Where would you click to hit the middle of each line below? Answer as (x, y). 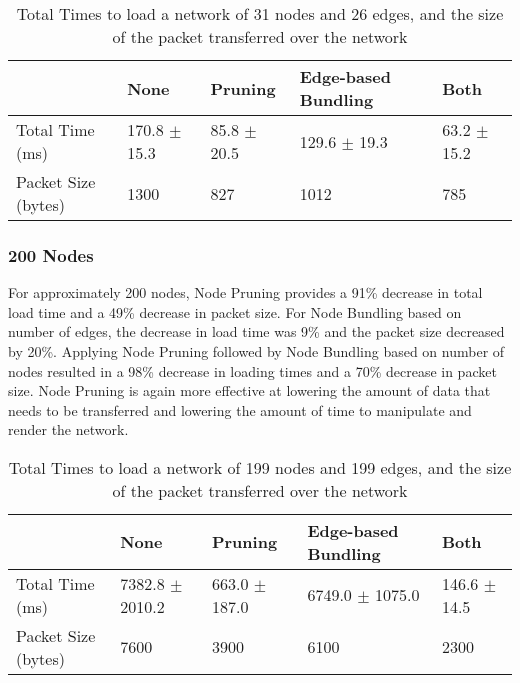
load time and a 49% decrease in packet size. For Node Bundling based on (235, 311)
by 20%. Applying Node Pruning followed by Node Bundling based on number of (256, 351)
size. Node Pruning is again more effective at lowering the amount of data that (249, 390)
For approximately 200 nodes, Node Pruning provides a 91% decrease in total (245, 292)
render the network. (68, 429)
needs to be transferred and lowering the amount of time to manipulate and (240, 409)
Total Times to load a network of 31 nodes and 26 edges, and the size (260, 13)
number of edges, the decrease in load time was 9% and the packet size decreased (256, 331)
